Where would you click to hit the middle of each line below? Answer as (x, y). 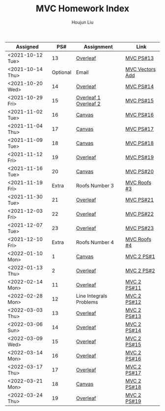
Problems (87, 302)
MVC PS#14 (139, 86)
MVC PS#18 (139, 143)
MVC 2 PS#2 (140, 271)
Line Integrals (92, 296)
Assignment (98, 46)
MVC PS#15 (139, 101)
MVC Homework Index (82, 9)
